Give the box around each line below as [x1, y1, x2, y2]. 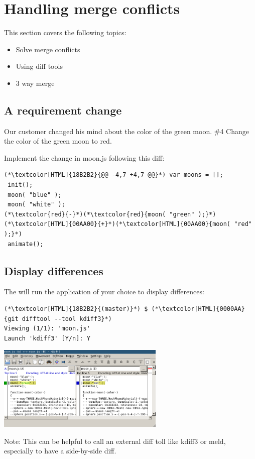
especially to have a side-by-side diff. [4, 445, 116, 456]
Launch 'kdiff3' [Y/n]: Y [4, 334, 90, 342]
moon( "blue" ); [8, 191, 62, 198]
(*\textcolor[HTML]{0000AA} [151, 305, 245, 313]
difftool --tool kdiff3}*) [22, 315, 112, 322]
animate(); [8, 240, 44, 248]
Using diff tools [16, 61, 63, 71]
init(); [8, 181, 33, 189]
